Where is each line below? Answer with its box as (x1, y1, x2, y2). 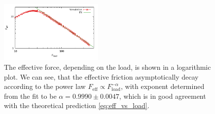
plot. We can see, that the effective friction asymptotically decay (4, 71, 199, 82)
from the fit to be (4, 90, 57, 101)
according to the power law (4, 81, 86, 91)
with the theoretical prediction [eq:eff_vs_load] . (4, 100, 149, 111)
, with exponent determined (120, 81, 205, 91)
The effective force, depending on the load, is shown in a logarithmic (4, 62, 211, 72)
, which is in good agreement (119, 90, 206, 101)
